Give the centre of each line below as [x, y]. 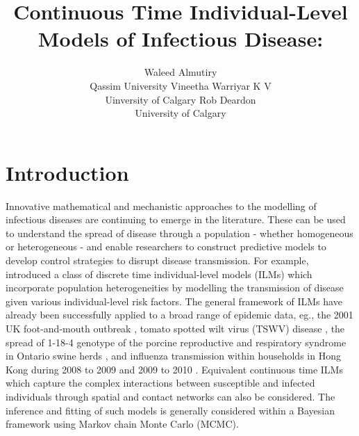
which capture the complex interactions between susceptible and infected [160, 383]
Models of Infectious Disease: [181, 39]
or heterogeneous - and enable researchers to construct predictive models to [166, 247]
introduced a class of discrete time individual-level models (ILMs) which [159, 274]
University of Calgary [181, 113]
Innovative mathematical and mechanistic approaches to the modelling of [161, 205]
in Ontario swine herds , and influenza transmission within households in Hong [173, 356]
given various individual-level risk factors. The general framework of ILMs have [174, 301]
